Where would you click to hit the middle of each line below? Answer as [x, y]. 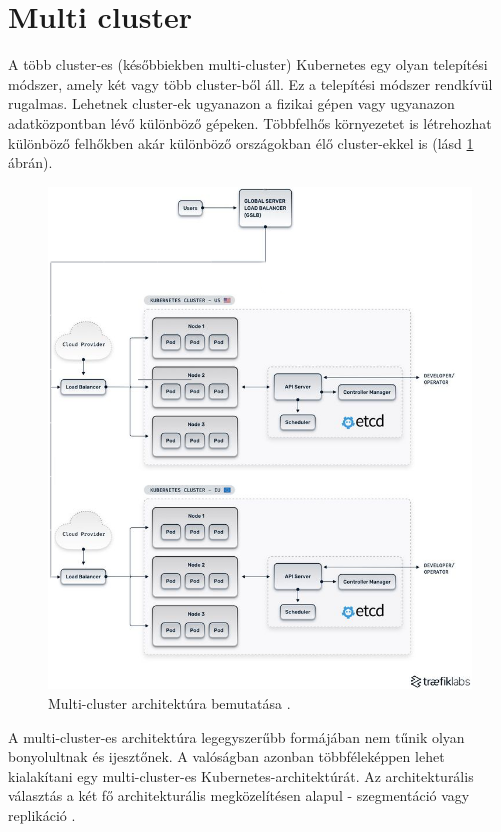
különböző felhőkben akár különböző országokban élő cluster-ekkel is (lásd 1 [241, 142]
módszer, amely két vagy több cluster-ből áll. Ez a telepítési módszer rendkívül [250, 83]
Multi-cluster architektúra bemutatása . [169, 703]
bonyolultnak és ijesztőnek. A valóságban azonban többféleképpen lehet [226, 756]
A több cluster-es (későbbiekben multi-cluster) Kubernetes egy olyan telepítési [248, 64]
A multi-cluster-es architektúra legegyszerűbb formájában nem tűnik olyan [236, 736]
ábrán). [30, 162]
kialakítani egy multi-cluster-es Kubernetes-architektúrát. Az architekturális [241, 775]
